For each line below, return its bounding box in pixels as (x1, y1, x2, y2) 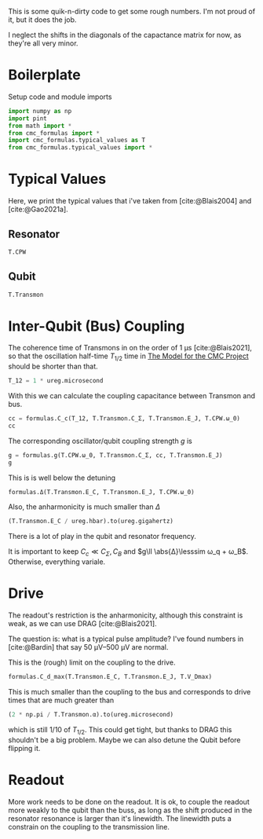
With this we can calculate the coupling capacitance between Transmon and (8, 391, 256, 401)
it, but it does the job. (8, 15, 77, 24)
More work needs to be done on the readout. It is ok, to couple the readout (8, 797, 250, 806)
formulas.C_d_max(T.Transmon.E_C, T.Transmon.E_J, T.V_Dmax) (8, 673, 213, 681)
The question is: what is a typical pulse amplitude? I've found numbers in (8, 634, 244, 643)
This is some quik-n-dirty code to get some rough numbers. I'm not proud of (8, 7, 256, 16)
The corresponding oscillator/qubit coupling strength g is (8, 436, 192, 445)
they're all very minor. (8, 38, 79, 48)
